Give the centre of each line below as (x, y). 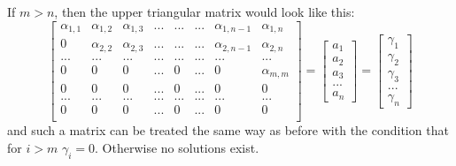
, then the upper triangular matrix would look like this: (205, 11)
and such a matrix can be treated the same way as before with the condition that (228, 130)
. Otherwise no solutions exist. (177, 147)
